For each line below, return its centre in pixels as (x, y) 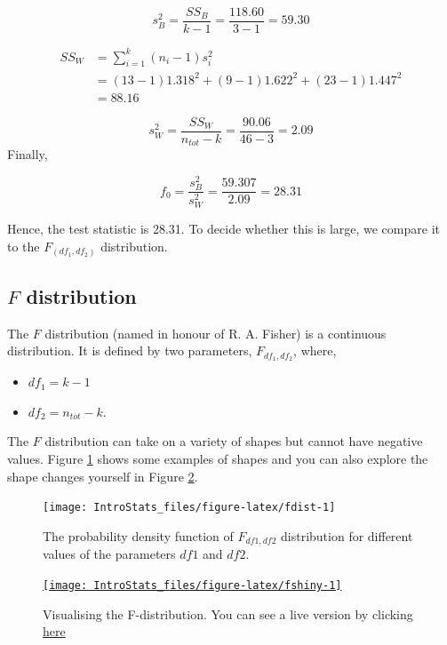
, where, (315, 350)
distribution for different (347, 535)
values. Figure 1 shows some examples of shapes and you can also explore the (218, 458)
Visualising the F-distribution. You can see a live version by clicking (228, 613)
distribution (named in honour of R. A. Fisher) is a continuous (216, 333)
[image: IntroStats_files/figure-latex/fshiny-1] (192, 585)
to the (24, 246)
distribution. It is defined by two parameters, (130, 350)
